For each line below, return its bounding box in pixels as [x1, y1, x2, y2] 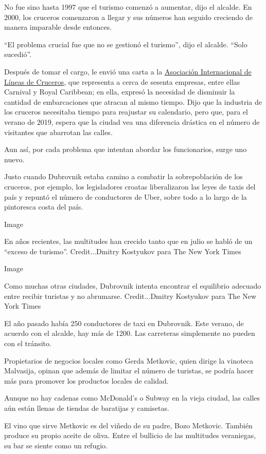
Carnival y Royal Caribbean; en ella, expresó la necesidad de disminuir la [4, 86, 235, 97]
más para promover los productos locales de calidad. [4, 375, 169, 386]
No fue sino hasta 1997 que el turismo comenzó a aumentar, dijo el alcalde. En [4, 2, 252, 12]
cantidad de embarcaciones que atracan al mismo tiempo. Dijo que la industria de [4, 96, 262, 107]
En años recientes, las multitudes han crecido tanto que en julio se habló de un [4, 236, 253, 247]
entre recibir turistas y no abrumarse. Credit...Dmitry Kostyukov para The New [4, 290, 257, 301]
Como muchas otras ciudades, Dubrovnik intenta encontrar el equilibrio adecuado [4, 280, 261, 291]
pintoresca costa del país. [4, 201, 83, 212]
